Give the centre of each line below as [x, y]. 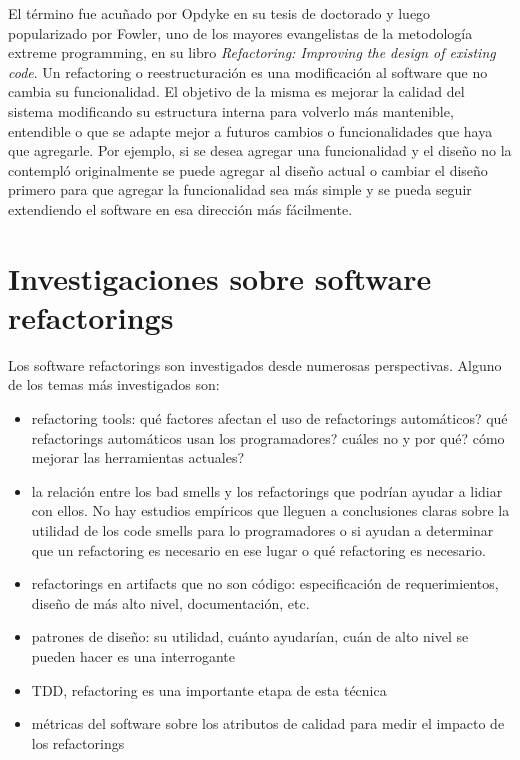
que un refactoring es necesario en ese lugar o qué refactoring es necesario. [258, 549]
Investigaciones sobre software [220, 277]
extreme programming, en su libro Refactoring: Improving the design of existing [252, 52]
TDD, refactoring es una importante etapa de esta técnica [209, 689]
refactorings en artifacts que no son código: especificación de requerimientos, [265, 583]
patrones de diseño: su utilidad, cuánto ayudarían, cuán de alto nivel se [250, 636]
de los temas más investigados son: [114, 384]
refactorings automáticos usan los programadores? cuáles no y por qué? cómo [268, 437]
